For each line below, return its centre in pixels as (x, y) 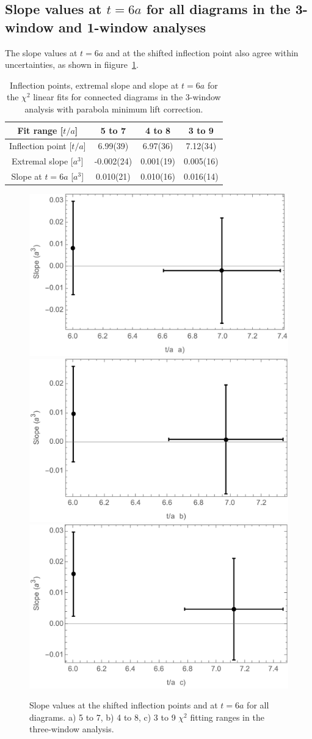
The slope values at (41, 52)
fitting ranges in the (227, 717)
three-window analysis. (72, 729)
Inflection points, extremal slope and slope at (94, 85)
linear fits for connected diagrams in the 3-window (127, 97)
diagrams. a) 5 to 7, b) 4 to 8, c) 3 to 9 (103, 717)
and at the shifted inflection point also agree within (202, 52)
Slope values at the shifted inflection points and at (124, 705)
